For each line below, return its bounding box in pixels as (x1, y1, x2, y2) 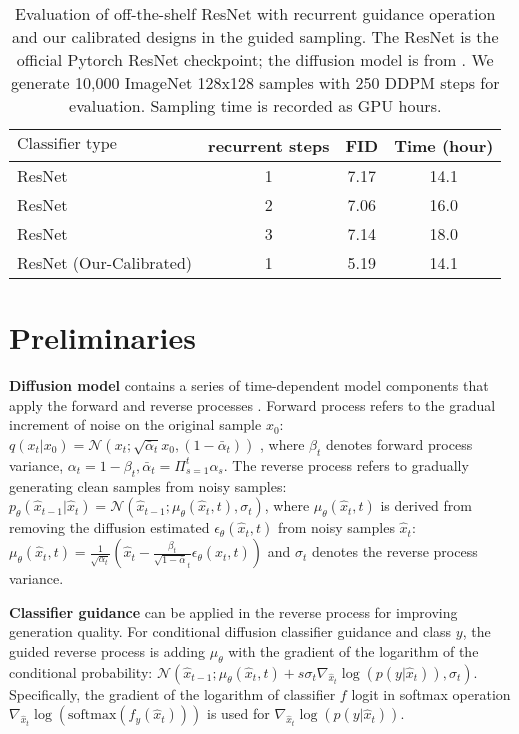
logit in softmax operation (351, 683, 511, 704)
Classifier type (17, 136, 117, 152)
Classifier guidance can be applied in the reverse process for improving (9, 601, 458, 622)
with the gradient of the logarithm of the (228, 640, 479, 661)
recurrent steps (208, 134, 330, 157)
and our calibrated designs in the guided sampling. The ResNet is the (11, 25, 499, 48)
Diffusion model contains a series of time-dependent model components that (9, 375, 489, 396)
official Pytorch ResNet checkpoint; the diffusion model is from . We (16, 48, 494, 71)
